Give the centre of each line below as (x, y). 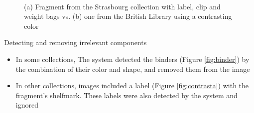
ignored (27, 105)
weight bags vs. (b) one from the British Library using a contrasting (128, 16)
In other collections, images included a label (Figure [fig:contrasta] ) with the (132, 85)
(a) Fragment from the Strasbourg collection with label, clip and (122, 6)
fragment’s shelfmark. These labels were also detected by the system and (127, 95)
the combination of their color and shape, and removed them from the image (133, 69)
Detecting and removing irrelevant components (75, 42)
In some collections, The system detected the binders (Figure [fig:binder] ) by (132, 59)
